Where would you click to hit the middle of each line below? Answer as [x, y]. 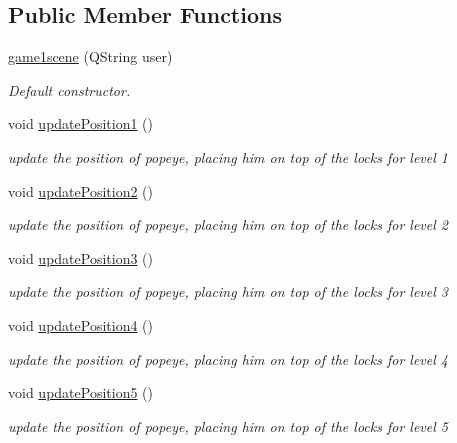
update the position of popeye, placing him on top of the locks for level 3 [228, 291]
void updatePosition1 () [80, 123]
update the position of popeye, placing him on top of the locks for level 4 [228, 358]
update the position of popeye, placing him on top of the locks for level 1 [228, 156]
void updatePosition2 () [80, 190]
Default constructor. [69, 89]
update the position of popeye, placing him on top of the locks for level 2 [228, 224]
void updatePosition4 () [80, 324]
